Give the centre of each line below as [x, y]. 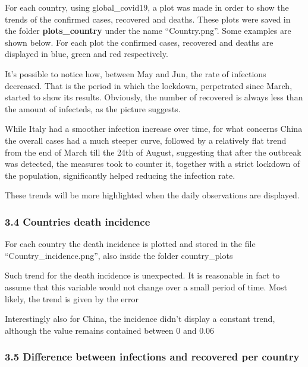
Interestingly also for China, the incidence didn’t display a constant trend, [140, 319]
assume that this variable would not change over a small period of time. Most [146, 287]
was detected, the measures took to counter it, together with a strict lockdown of [153, 164]
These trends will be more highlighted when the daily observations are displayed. [152, 195]
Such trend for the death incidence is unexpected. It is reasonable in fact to [142, 275]
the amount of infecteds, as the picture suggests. [93, 108]
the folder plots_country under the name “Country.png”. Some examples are [148, 31]
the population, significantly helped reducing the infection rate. [120, 175]
